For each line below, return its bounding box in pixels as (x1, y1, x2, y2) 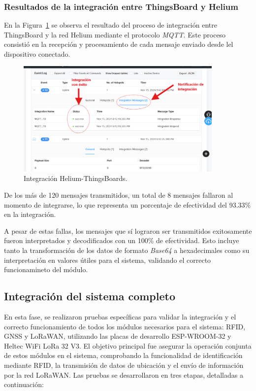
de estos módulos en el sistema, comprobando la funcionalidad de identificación (4, 350, 243, 360)
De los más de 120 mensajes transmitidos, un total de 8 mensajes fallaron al (4, 190, 233, 200)
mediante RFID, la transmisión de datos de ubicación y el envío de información (4, 359, 244, 370)
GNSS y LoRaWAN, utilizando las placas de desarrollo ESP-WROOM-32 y (4, 331, 231, 341)
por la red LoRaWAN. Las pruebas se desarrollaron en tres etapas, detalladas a (4, 369, 243, 380)
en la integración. (4, 209, 56, 219)
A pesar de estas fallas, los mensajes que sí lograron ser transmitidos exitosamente (4, 225, 252, 236)
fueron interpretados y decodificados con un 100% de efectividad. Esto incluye (4, 235, 239, 246)
